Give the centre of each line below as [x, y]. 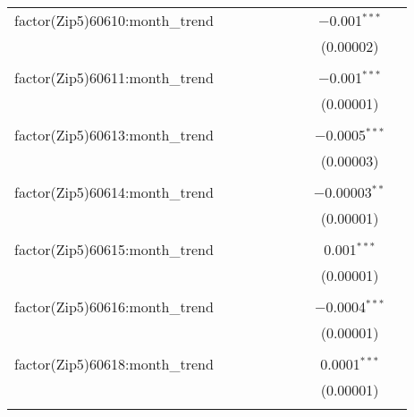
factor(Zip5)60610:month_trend [114, 20]
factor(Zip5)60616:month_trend [114, 306]
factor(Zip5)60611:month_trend [114, 77]
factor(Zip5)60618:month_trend [114, 364]
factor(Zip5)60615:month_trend [114, 249]
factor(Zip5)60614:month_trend [114, 192]
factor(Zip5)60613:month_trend [114, 135]
